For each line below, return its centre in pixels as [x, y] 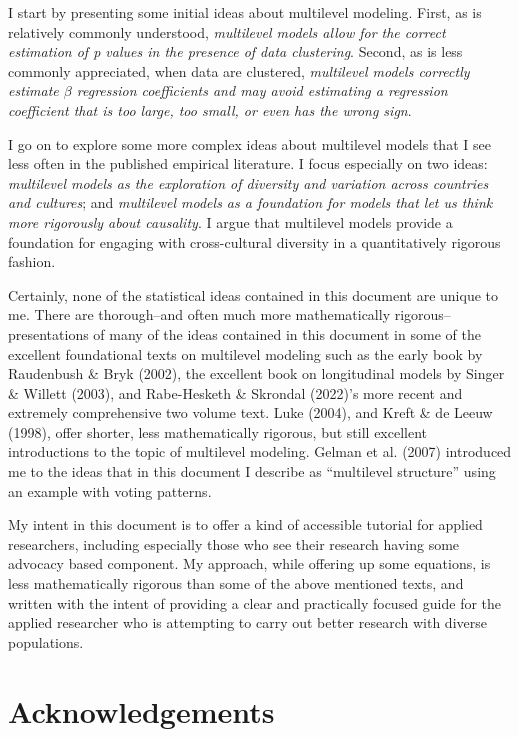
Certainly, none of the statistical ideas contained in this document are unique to [253, 294]
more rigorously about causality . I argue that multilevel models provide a [230, 221]
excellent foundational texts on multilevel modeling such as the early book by [245, 353]
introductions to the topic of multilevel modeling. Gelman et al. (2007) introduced [260, 451]
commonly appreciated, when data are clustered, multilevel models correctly [239, 70]
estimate [33, 90]
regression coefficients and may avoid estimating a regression [262, 90]
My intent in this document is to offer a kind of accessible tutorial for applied [245, 524]
